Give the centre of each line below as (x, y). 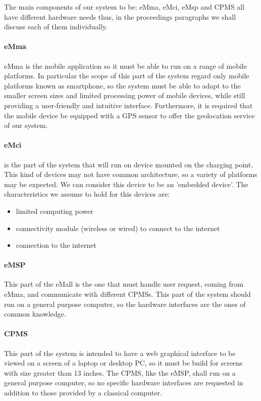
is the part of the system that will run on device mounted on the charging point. (129, 164)
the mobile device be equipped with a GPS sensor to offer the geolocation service (129, 115)
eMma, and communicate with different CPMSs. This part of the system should (127, 294)
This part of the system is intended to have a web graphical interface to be (120, 353)
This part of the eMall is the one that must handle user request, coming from (124, 284)
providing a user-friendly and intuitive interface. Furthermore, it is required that (128, 105)
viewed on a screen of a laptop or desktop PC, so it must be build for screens (123, 363)
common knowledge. (35, 314)
